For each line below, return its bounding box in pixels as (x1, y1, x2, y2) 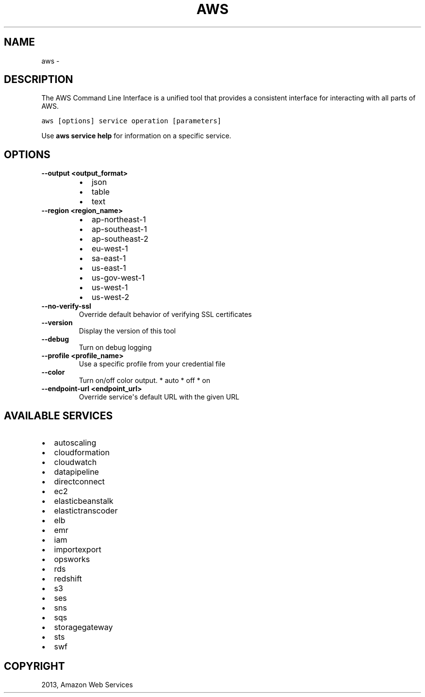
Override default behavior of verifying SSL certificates (79, 310, 252, 319)
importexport (54, 545, 101, 555)
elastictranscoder (54, 506, 118, 516)
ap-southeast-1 (91, 224, 147, 234)
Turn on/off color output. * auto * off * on (79, 376, 211, 385)
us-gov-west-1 (91, 273, 145, 283)
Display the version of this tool (79, 327, 176, 335)
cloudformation (54, 448, 110, 458)
